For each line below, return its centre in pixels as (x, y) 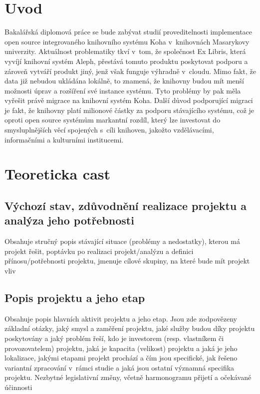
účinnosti (18, 387)
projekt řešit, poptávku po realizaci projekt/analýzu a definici (99, 251)
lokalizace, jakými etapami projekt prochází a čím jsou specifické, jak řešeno (121, 358)
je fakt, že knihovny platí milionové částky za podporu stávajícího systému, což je (130, 110)
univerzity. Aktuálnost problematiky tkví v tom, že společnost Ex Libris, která (125, 51)
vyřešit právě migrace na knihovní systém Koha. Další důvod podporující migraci (129, 100)
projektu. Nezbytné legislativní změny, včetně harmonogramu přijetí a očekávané (128, 377)
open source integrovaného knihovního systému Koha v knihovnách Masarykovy (127, 41)
